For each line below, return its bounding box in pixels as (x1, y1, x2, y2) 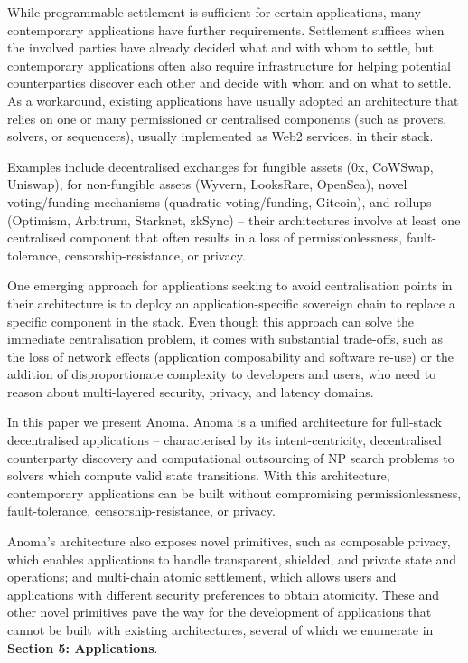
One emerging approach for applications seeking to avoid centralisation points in (7, 276, 453, 295)
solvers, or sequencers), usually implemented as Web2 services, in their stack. (7, 127, 434, 146)
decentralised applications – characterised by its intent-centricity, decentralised (7, 431, 442, 450)
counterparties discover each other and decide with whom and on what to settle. (7, 73, 452, 92)
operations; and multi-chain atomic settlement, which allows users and (7, 567, 397, 586)
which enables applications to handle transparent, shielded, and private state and (7, 549, 457, 568)
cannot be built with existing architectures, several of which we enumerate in (7, 620, 434, 639)
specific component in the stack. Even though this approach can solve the (7, 311, 415, 330)
